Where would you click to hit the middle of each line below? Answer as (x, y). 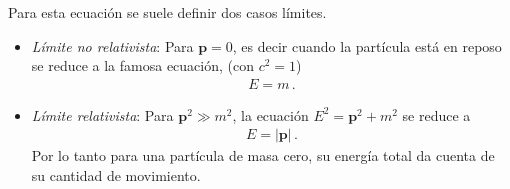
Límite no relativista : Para (112, 45)
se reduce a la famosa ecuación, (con (143, 65)
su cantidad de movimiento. (116, 175)
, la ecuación (270, 114)
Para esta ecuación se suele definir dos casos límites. (167, 12)
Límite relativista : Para (102, 114)
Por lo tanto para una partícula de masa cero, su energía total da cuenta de (263, 155)
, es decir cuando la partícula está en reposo (367, 45)
